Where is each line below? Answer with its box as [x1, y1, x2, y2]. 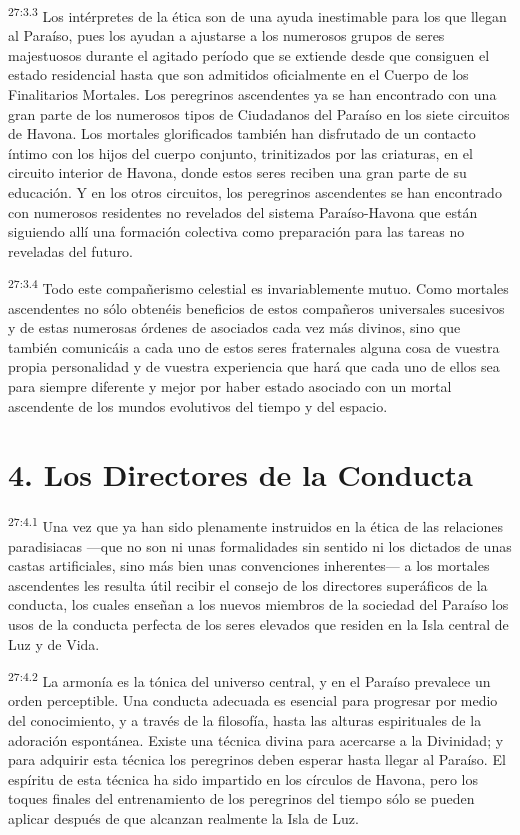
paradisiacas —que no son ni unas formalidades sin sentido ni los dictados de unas [8, 535, 512, 556]
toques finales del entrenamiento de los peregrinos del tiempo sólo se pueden [8, 788, 475, 809]
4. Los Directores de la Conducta [8, 454, 473, 495]
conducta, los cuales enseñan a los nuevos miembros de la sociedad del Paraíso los [8, 594, 509, 615]
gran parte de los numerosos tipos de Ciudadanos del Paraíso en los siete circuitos [8, 103, 510, 124]
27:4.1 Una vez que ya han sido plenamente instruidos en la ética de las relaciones [8, 513, 503, 536]
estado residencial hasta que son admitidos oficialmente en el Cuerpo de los [8, 64, 469, 85]
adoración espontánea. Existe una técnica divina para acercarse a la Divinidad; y [8, 729, 504, 750]
